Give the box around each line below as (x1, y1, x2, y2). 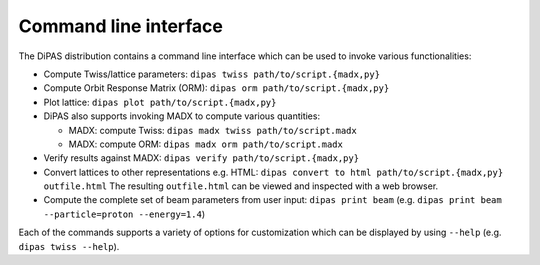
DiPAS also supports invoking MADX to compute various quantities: (43, 110, 320, 122)
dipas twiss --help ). (18, 240, 120, 252)
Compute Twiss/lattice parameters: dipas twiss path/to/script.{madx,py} (43, 68, 380, 80)
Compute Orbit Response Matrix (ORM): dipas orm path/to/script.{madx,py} (43, 82, 390, 94)
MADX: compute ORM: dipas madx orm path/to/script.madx (68, 138, 344, 150)
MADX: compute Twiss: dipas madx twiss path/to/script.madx (68, 124, 357, 136)
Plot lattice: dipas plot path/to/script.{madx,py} (43, 96, 277, 108)
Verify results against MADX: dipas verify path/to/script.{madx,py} (43, 152, 360, 164)
